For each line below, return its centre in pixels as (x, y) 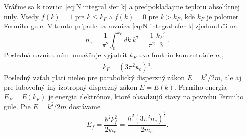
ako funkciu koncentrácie (176, 55)
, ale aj (231, 77)
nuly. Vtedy (22, 16)
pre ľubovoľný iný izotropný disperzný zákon (71, 87)
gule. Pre (17, 106)
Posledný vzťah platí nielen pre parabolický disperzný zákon (95, 77)
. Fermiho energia (201, 87)
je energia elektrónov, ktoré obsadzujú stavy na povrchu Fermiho (146, 96)
